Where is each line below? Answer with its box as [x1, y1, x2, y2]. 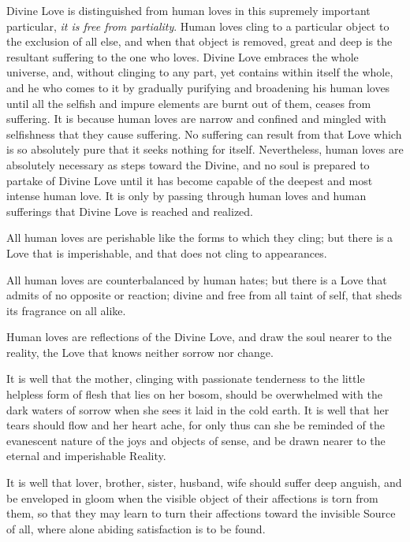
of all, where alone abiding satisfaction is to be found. [6, 520, 266, 536]
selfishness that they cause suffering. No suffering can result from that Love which [6, 125, 402, 142]
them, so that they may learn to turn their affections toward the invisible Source [6, 505, 396, 522]
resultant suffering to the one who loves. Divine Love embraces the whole [6, 48, 359, 65]
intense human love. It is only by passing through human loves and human [6, 187, 367, 204]
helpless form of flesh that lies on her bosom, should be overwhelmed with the [6, 386, 382, 403]
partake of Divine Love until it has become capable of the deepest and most [6, 172, 373, 188]
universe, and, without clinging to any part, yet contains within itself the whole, [6, 64, 393, 80]
